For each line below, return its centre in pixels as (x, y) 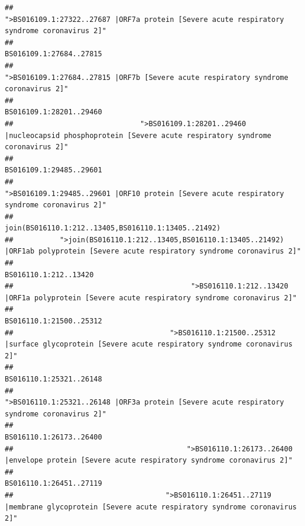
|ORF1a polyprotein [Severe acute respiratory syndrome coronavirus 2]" (151, 298)
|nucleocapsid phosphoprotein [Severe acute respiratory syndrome (138, 135)
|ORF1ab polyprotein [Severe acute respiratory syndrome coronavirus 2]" (153, 251)
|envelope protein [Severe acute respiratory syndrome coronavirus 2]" (149, 461)
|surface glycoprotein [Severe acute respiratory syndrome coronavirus (149, 344)
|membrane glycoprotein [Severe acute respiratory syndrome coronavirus (151, 507)
